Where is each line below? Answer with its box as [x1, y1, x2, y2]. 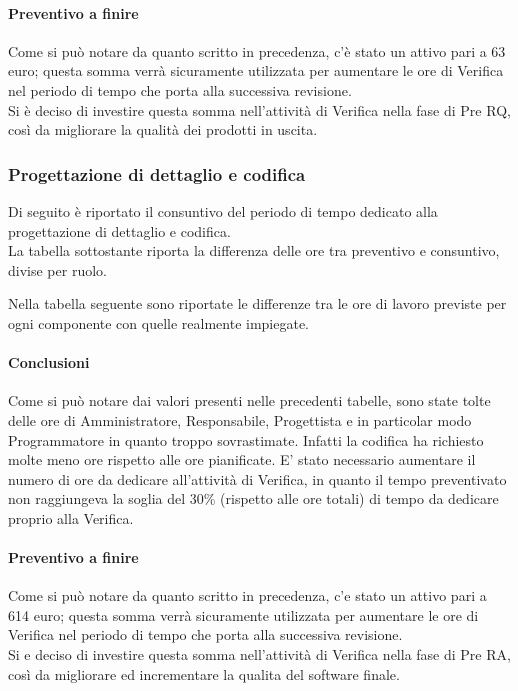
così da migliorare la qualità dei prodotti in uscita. [8, 119, 318, 140]
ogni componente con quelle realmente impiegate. [8, 312, 310, 333]
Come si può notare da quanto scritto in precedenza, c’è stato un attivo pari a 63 [8, 40, 506, 61]
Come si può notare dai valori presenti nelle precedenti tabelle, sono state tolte [8, 390, 491, 411]
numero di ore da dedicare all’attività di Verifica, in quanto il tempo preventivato [8, 468, 507, 489]
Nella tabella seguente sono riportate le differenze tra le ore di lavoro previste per [8, 293, 507, 314]
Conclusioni [8, 352, 90, 373]
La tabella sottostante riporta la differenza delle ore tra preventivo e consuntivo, [8, 240, 500, 261]
